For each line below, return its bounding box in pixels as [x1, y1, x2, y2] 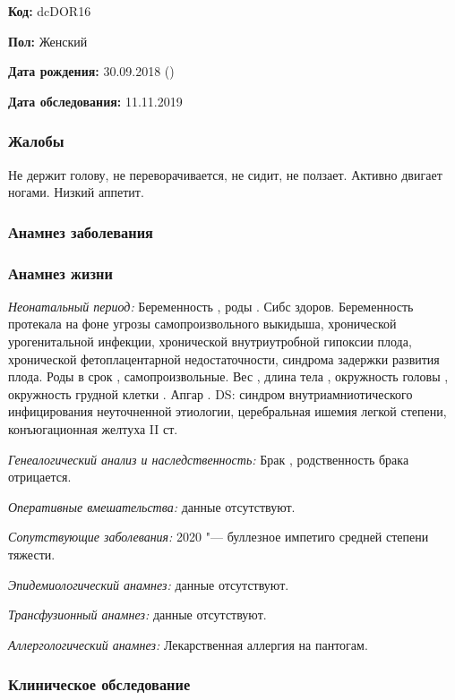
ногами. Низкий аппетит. [8, 183, 144, 201]
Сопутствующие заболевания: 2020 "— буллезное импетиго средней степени [8, 527, 429, 546]
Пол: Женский [8, 31, 88, 50]
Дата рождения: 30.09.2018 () [8, 62, 175, 81]
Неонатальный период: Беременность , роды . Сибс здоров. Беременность [8, 296, 414, 315]
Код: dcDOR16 [8, 2, 91, 20]
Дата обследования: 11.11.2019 [8, 91, 183, 110]
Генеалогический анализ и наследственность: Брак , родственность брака [8, 449, 409, 468]
